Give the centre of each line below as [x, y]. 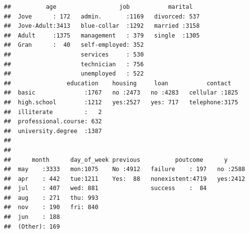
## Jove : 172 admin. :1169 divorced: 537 [102, 16]
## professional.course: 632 [53, 122]
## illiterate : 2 [53, 112]
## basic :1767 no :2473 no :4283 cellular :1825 [121, 93]
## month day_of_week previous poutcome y [116, 160]
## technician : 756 [74, 64]
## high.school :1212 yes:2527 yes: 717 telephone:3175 [121, 102]
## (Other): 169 [32, 226]
